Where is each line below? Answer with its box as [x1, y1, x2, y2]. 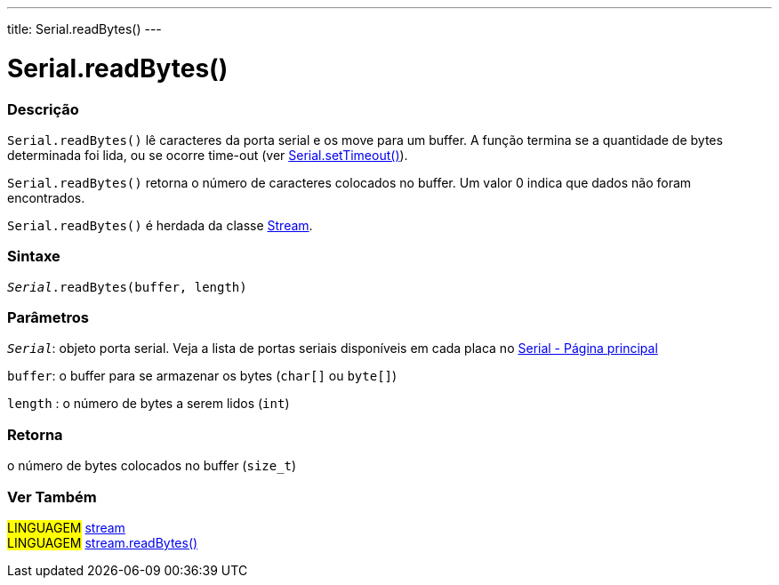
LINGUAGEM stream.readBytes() [7, 534, 198, 550]
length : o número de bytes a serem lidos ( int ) [7, 396, 290, 412]
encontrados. [7, 189, 85, 205]
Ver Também [7, 487, 97, 506]
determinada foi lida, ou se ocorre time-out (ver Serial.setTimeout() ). [7, 147, 408, 163]
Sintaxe [7, 247, 60, 266]
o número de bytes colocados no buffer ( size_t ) [7, 458, 297, 474]
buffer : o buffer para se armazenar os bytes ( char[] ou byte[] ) [7, 368, 398, 384]
